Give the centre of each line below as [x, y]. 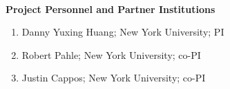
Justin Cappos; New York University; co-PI [114, 78]
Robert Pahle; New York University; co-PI [111, 54]
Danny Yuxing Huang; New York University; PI [123, 32]
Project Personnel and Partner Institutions [111, 9]
